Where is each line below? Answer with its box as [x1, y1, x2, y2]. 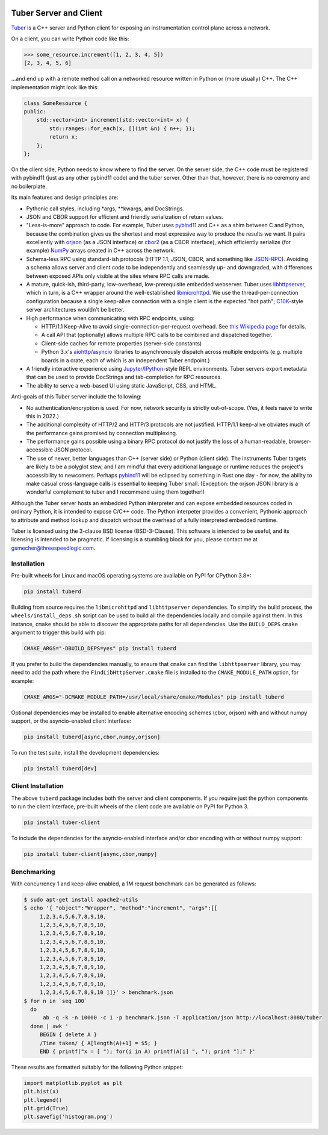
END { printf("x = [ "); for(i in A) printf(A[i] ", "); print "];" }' [39, 1048, 256, 1055]
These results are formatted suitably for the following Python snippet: [11, 1063, 184, 1071]
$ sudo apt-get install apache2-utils [23, 896, 138, 903]
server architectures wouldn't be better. [26, 306, 125, 313]
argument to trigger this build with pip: [11, 629, 107, 636]
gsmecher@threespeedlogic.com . [11, 544, 96, 552]
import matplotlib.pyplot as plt [23, 1080, 123, 1086]
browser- [288, 438, 312, 445]
